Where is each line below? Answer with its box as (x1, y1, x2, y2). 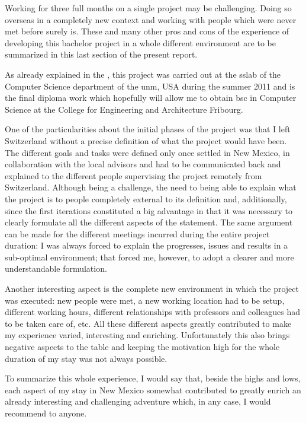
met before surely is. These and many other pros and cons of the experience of (5, 25, 289, 37)
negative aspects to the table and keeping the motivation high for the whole (5, 341, 280, 353)
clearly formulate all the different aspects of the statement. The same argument (5, 216, 293, 228)
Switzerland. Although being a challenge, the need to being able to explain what (5, 181, 297, 193)
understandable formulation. (5, 262, 107, 275)
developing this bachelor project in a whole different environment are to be (5, 36, 276, 49)
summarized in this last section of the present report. (5, 48, 198, 61)
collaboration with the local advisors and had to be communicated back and (5, 158, 281, 170)
